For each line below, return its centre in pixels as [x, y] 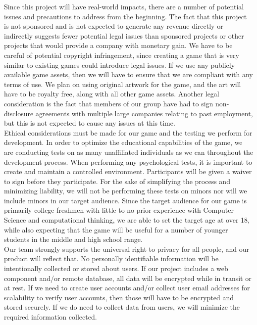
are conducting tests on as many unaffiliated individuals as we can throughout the [128, 152]
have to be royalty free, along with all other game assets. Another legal [112, 94]
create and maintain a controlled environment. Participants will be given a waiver [128, 171]
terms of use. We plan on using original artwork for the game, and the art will [123, 84]
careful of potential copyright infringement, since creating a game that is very [122, 55]
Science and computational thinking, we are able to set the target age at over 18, [127, 220]
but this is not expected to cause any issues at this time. [90, 123]
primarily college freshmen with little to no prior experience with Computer [119, 210]
